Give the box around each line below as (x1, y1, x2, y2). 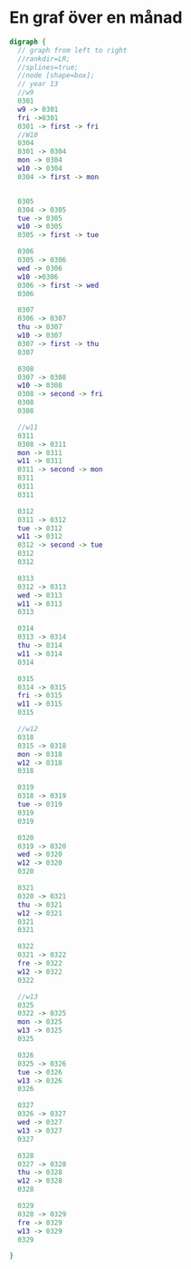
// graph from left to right (17, 45, 128, 55)
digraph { (9, 37, 47, 46)
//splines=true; (17, 63, 79, 72)
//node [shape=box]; (17, 71, 95, 80)
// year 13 (17, 80, 59, 89)
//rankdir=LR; (17, 54, 71, 64)
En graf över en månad (9, 7, 183, 28)
